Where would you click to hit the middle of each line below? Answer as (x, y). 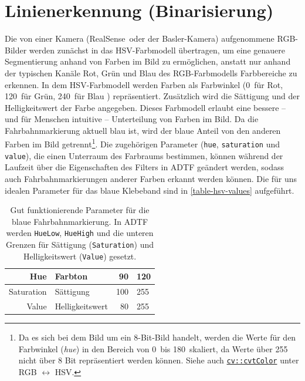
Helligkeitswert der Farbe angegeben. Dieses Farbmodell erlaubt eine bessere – (145, 107)
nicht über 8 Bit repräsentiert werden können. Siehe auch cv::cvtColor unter (159, 360)
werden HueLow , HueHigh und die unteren (80, 233)
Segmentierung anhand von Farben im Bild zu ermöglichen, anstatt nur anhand (148, 61)
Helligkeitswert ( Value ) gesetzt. (80, 256)
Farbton (71, 276)
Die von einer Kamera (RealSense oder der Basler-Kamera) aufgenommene (140, 38)
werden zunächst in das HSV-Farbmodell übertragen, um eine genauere (157, 50)
